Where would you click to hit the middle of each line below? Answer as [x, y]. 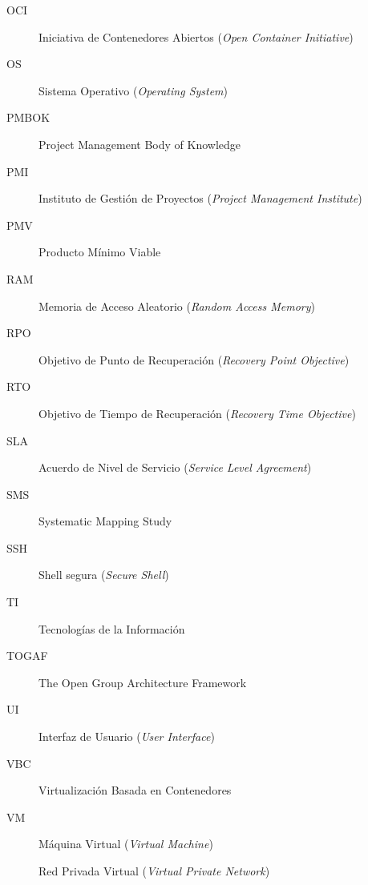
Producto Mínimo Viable [100, 252]
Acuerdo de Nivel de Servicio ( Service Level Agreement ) [175, 467]
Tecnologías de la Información [112, 628]
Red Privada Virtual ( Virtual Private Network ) [154, 871]
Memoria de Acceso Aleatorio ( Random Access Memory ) [177, 306]
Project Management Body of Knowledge [140, 144]
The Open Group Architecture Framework [143, 682]
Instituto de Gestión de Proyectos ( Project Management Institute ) [200, 198]
